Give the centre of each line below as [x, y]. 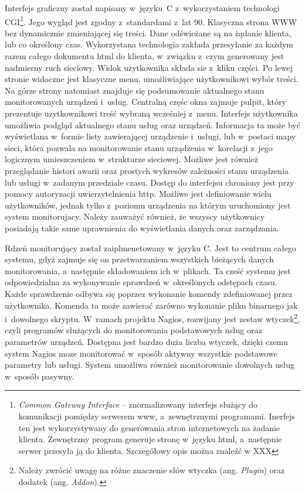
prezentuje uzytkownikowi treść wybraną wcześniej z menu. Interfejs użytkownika [151, 113]
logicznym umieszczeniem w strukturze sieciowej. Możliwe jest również [131, 159]
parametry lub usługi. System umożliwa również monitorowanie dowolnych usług [150, 365]
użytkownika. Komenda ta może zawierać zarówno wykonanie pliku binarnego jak [151, 305]
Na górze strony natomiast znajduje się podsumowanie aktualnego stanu [135, 90]
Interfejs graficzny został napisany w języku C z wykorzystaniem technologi [142, 8]
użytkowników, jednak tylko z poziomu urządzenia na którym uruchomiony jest [148, 205]
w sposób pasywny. [40, 376]
